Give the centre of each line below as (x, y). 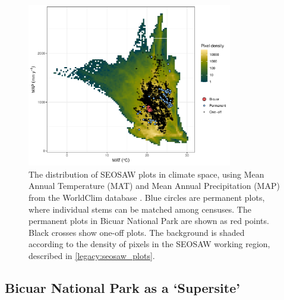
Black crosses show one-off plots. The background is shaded (137, 232)
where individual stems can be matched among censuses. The (140, 209)
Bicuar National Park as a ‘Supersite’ (122, 288)
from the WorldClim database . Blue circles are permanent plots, (147, 198)
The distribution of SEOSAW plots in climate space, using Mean (146, 174)
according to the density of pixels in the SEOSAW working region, (149, 244)
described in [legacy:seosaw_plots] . (92, 256)
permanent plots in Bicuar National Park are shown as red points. (149, 221)
